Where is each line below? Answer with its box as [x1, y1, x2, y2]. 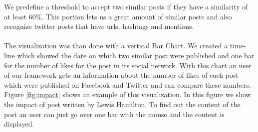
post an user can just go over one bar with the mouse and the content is [4, 109, 225, 119]
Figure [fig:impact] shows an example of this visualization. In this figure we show [4, 89, 251, 100]
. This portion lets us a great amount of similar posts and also [41, 11, 232, 21]
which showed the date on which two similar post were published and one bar [17, 50, 255, 60]
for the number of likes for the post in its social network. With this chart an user [4, 60, 252, 70]
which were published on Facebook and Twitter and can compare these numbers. [4, 79, 251, 90]
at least [4, 11, 27, 21]
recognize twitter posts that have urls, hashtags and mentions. [4, 21, 194, 31]
